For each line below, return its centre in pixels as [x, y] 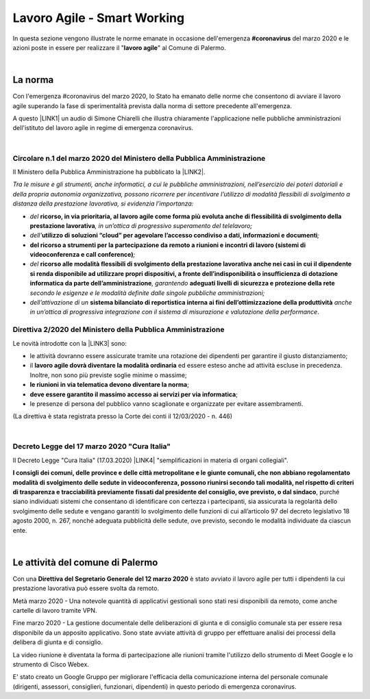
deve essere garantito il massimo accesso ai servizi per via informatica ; [134, 394]
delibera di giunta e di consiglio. [58, 642]
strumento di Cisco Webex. [51, 664]
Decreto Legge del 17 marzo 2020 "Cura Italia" [92, 446]
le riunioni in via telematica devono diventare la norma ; [110, 385]
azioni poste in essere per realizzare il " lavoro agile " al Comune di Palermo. [119, 47]
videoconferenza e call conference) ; [83, 255]
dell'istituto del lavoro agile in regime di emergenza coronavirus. [103, 128]
